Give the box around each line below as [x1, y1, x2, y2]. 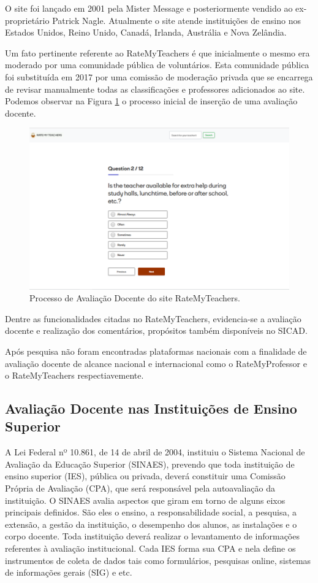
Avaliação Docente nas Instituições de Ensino [5, 399, 297, 418]
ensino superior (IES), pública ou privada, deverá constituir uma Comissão [5, 469, 286, 482]
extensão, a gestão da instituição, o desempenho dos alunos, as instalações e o [5, 517, 297, 530]
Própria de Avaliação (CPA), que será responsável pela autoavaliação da [5, 482, 275, 495]
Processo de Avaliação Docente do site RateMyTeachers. [29, 291, 240, 304]
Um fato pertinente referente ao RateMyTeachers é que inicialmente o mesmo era [5, 46, 310, 59]
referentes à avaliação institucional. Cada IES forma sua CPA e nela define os [5, 542, 296, 555]
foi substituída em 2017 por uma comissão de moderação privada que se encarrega [5, 70, 313, 83]
